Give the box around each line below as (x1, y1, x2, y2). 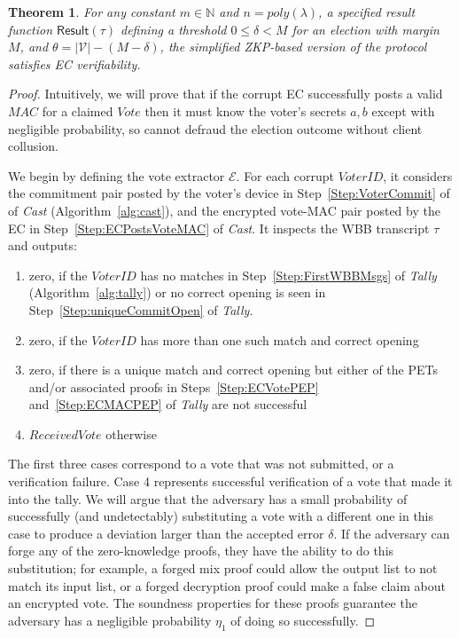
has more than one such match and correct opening (140, 330, 419, 349)
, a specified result (318, 3, 416, 20)
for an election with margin (292, 20, 440, 38)
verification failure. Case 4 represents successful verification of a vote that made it (8, 472, 453, 491)
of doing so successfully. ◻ (230, 610, 376, 629)
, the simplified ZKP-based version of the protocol (159, 37, 427, 56)
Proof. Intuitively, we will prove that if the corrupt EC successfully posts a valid (8, 84, 443, 103)
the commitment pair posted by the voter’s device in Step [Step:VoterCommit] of (8, 184, 450, 202)
